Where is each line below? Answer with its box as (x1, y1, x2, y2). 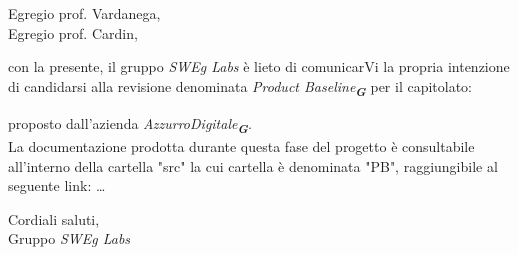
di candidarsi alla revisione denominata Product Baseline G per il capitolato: (8, 75, 473, 100)
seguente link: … (8, 175, 106, 196)
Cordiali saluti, (8, 208, 100, 229)
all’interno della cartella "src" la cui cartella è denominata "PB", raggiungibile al (8, 155, 498, 176)
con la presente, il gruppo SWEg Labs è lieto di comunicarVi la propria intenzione (8, 56, 510, 77)
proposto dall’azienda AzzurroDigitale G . (8, 112, 252, 137)
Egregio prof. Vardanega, (8, 3, 161, 23)
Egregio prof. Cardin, (8, 22, 138, 43)
